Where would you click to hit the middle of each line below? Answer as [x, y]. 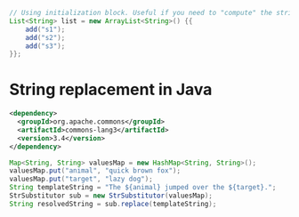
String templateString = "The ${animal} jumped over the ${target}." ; [143, 188]
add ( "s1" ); [45, 29]
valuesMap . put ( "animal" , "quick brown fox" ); [95, 171]
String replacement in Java [111, 90]
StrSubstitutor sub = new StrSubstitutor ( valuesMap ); [111, 196]
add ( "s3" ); [45, 46]
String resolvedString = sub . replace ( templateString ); [113, 204]
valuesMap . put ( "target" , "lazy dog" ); [81, 179]
